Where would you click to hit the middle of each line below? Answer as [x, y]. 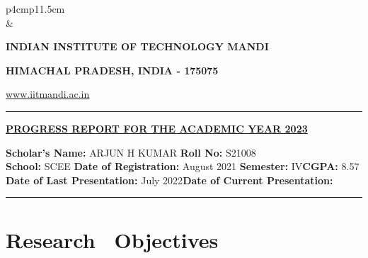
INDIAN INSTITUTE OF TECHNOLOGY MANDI [137, 46]
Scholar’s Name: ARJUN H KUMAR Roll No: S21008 [131, 152]
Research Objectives [112, 239]
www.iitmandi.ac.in [48, 94]
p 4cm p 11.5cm [35, 9]
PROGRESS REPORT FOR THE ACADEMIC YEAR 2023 [157, 128]
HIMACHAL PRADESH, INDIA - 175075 [112, 70]
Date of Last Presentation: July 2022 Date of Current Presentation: [169, 180]
